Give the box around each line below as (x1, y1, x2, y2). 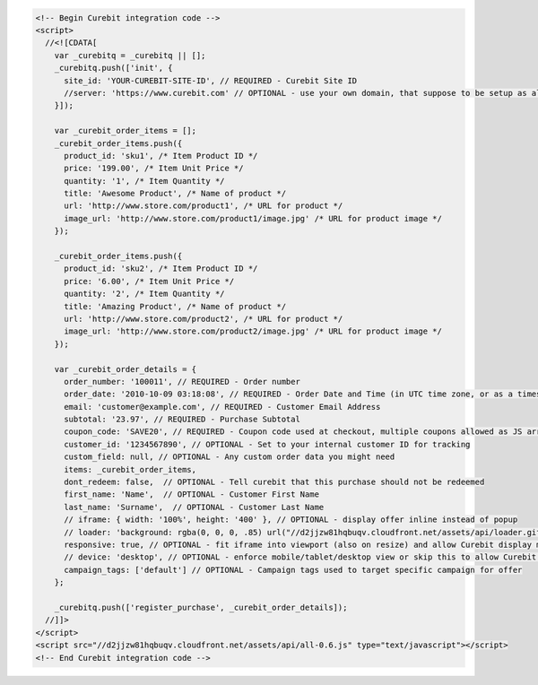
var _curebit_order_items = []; (54, 126, 197, 136)
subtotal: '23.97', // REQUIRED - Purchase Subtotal (64, 414, 300, 425)
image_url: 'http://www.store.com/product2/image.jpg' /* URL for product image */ (64, 326, 443, 336)
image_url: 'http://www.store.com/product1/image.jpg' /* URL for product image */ (64, 213, 443, 223)
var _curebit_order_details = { (54, 364, 197, 374)
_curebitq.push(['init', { (54, 63, 174, 74)
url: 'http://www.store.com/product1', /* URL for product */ (64, 201, 343, 211)
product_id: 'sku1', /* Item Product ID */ (64, 151, 258, 160)
